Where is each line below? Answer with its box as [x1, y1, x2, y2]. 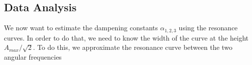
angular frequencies [4, 51, 62, 62]
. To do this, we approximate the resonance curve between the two [33, 42, 233, 52]
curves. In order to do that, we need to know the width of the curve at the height [4, 32, 249, 43]
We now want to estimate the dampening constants [4, 22, 158, 33]
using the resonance [178, 22, 238, 33]
